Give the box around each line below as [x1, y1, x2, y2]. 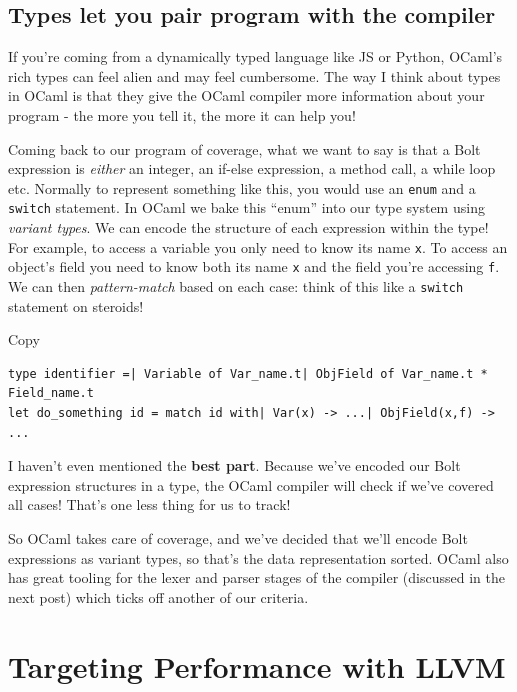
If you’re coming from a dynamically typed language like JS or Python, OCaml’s [8, 46, 503, 67]
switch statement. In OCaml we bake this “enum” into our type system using [8, 197, 485, 218]
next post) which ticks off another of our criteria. [8, 586, 309, 607]
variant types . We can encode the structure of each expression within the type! [8, 217, 489, 238]
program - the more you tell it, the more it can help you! [8, 104, 356, 125]
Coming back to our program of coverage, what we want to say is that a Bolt [8, 138, 481, 159]
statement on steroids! [8, 295, 144, 316]
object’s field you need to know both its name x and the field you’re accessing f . [8, 256, 500, 277]
